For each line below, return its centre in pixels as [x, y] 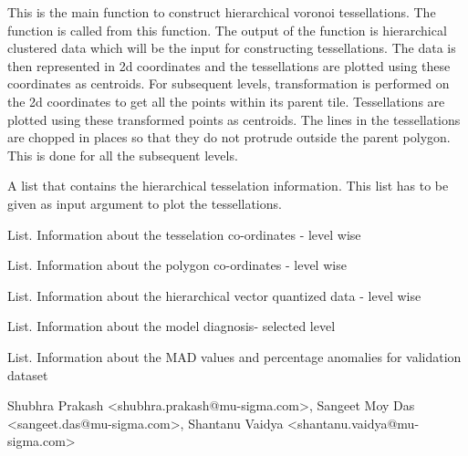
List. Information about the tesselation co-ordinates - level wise [184, 234]
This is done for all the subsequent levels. [123, 155]
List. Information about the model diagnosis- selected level [172, 326]
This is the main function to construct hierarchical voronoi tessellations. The [222, 12]
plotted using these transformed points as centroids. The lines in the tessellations [234, 119]
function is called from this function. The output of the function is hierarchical [227, 30]
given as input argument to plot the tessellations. [145, 203]
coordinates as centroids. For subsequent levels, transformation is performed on [229, 83]
